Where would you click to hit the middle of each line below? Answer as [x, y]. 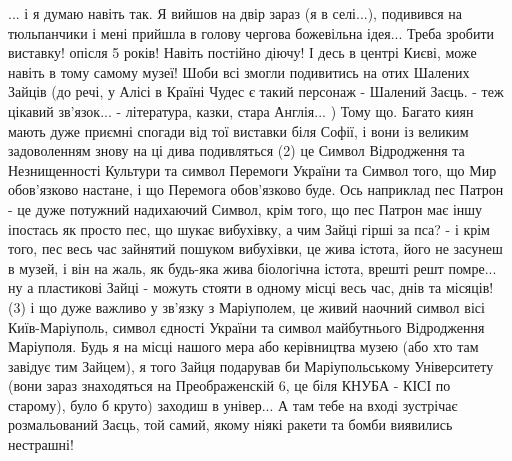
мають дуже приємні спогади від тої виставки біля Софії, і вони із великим [238, 130]
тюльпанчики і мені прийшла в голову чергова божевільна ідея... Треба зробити [251, 32]
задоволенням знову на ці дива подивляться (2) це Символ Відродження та [236, 150]
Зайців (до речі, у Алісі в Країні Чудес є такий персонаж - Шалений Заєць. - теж [256, 91]
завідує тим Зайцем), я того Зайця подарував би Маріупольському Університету [251, 365]
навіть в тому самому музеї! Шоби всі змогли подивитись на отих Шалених [239, 71]
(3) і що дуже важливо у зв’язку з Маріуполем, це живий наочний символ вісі [246, 306]
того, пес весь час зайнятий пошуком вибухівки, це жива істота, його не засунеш [255, 248]
